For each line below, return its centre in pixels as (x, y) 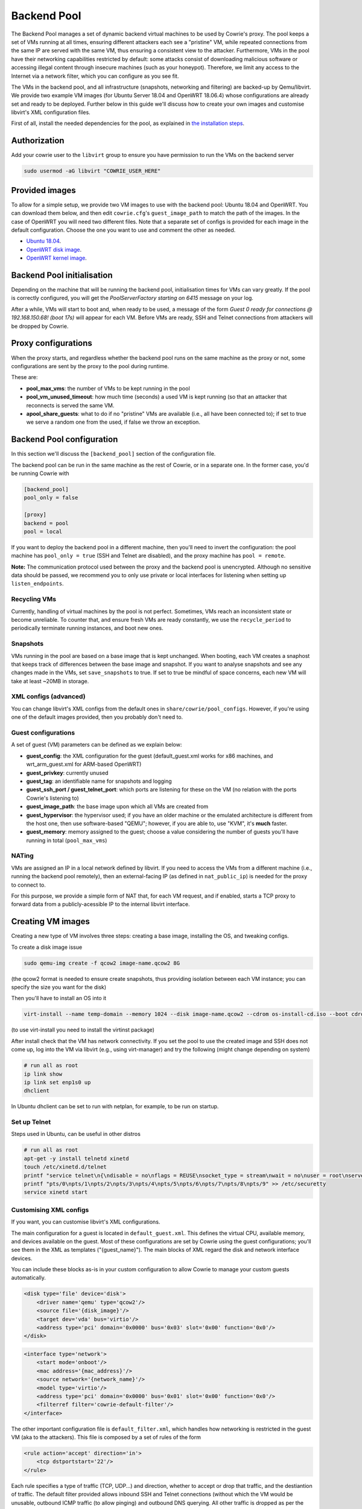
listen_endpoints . (37, 584)
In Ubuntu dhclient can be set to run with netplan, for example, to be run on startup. (115, 1106)
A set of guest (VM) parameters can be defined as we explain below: (97, 745)
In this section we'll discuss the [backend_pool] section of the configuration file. (113, 454)
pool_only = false (51, 498)
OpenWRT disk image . (54, 249)
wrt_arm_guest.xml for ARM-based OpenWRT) (84, 764)
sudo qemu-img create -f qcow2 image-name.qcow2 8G (102, 963)
